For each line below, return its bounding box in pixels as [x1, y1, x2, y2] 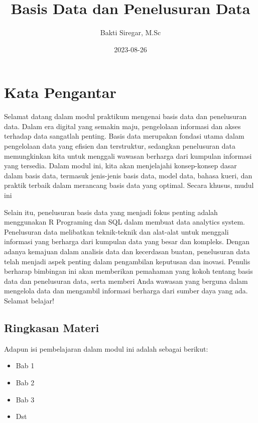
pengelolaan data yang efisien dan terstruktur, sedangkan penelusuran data [4, 141, 235, 151]
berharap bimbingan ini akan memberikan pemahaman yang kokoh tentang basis [4, 266, 253, 276]
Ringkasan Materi [4, 320, 99, 335]
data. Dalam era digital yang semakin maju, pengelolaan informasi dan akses [4, 121, 241, 131]
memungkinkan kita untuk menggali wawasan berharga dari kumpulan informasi [4, 150, 252, 161]
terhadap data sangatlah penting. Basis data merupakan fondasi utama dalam [4, 131, 244, 141]
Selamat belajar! [4, 295, 55, 305]
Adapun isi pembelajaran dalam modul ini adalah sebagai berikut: [4, 343, 208, 354]
